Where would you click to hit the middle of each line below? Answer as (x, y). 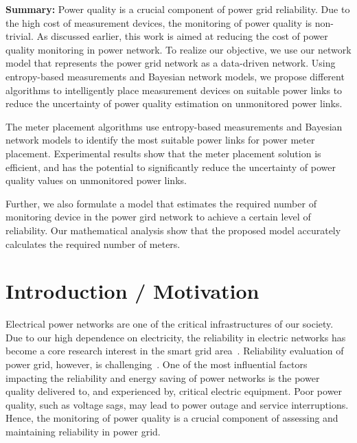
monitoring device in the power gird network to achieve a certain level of (158, 217)
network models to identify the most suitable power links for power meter (160, 140)
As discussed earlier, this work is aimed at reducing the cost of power (182, 36)
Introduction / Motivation (133, 291)
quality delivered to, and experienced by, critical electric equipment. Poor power (174, 391)
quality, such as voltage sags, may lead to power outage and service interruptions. (177, 404)
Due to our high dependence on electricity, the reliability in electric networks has (176, 337)
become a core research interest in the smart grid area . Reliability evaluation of (175, 351)
